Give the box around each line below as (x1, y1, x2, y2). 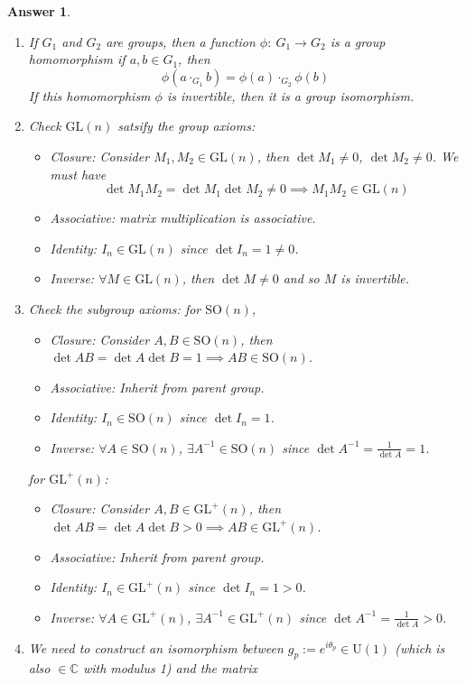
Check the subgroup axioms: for (28, 299, 201, 318)
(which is (395, 638, 445, 657)
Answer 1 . (7, 2, 70, 20)
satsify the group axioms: (117, 116, 256, 135)
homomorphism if (28, 50, 126, 69)
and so (283, 269, 320, 288)
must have (50, 164, 107, 183)
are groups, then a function (106, 32, 256, 51)
